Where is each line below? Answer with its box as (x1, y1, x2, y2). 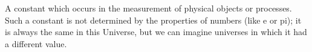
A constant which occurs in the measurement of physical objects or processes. (5, 2, 292, 14)
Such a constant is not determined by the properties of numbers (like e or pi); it (5, 13, 302, 26)
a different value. (5, 37, 67, 50)
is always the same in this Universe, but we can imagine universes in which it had (5, 25, 307, 38)
